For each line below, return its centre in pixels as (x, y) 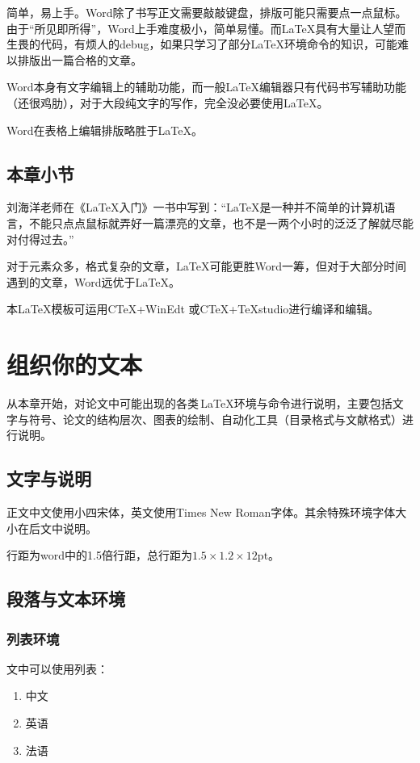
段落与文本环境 (66, 599)
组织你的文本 (75, 365)
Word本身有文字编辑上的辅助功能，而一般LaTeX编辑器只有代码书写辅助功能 (206, 87)
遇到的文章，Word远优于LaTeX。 (93, 281)
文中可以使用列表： (57, 668)
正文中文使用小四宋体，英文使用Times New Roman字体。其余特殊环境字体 (201, 512)
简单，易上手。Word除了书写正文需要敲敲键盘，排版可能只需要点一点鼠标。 (207, 12)
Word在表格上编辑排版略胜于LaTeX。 (105, 130)
